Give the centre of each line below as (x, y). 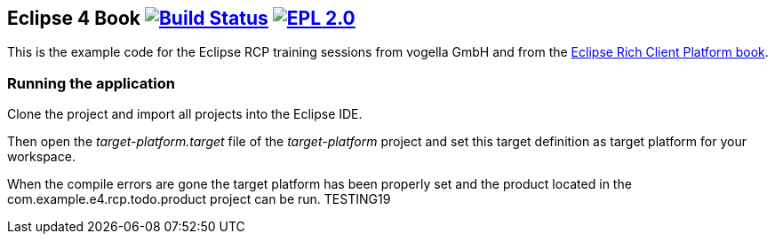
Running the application (91, 83)
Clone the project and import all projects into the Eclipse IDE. (185, 114)
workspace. (41, 157)
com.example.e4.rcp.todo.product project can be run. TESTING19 (199, 199)
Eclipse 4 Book (74, 18)
